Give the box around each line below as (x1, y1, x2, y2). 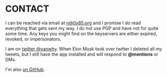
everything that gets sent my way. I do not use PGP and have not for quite (5, 25, 159, 31)
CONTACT (5, 3, 49, 15)
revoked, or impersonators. (5, 36, 62, 42)
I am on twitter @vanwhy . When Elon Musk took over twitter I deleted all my (5, 46, 162, 52)
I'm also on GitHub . (5, 66, 45, 72)
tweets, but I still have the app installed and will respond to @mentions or (5, 51, 158, 57)
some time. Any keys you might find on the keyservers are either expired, (5, 30, 157, 36)
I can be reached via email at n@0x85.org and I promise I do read (5, 20, 141, 26)
